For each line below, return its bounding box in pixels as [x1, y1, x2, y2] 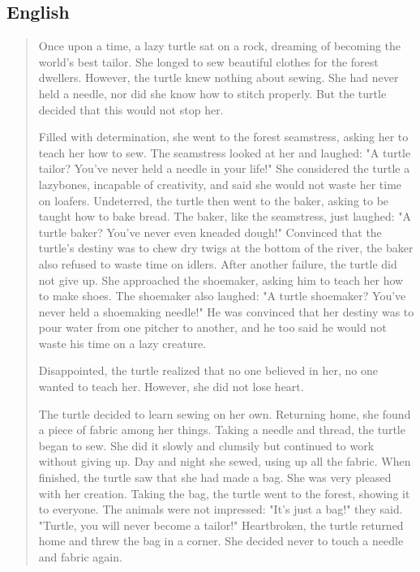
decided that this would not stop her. [38, 101, 224, 118]
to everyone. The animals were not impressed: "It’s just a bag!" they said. [38, 501, 403, 518]
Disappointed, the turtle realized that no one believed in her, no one [38, 362, 378, 379]
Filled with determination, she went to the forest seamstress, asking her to [38, 128, 409, 145]
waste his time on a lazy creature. [38, 334, 207, 351]
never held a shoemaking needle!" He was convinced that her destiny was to [38, 303, 414, 320]
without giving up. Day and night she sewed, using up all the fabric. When [38, 453, 411, 470]
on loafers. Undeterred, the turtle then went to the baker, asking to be [38, 191, 389, 209]
